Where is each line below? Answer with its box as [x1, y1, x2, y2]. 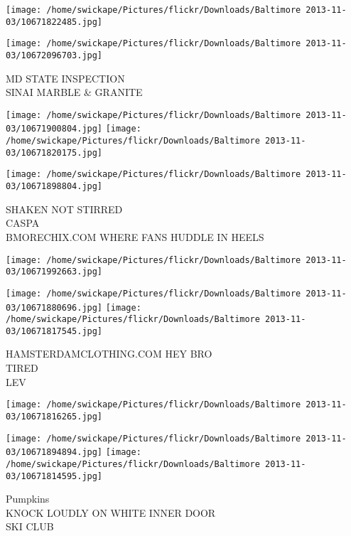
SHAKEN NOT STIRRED [6, 201, 123, 216]
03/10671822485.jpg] [6, 16, 103, 27]
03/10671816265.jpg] [6, 411, 103, 422]
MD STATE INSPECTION [6, 70, 125, 85]
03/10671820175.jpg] [6, 147, 103, 158]
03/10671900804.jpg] [6, 124, 103, 134]
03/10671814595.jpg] [6, 471, 103, 481]
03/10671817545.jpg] [6, 326, 103, 336]
